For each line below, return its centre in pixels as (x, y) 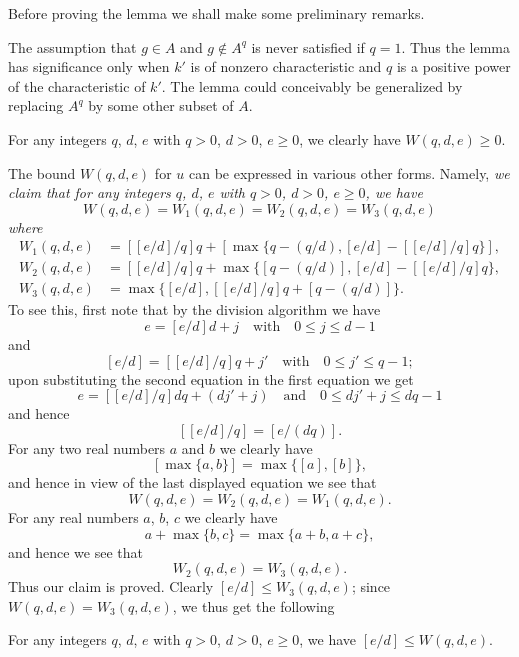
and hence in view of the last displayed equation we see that (192, 482)
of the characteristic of (77, 85)
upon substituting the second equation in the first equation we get (211, 378)
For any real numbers (73, 517)
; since (371, 586)
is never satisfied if (308, 46)
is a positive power (453, 66)
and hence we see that (75, 551)
